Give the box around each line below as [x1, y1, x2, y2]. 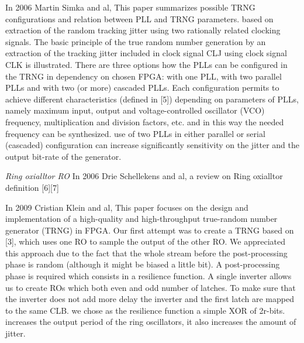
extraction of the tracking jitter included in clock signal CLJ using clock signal [5, 47, 287, 59]
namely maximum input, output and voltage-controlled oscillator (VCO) [5, 104, 265, 116]
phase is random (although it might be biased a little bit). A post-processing [5, 258, 280, 270]
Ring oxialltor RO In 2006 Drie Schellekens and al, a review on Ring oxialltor [5, 170, 283, 182]
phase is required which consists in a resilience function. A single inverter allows [5, 270, 292, 282]
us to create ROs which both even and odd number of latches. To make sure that [5, 281, 296, 293]
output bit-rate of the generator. [5, 150, 122, 162]
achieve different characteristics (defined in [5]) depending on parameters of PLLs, [5, 92, 299, 105]
